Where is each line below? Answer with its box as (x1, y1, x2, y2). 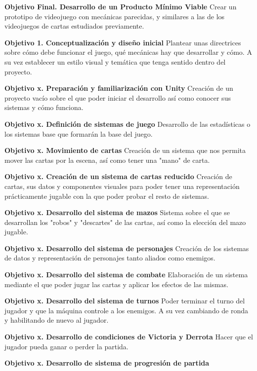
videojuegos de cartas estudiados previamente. (4, 21, 144, 31)
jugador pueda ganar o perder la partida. (4, 341, 128, 351)
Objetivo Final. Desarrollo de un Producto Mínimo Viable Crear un (4, 1, 237, 11)
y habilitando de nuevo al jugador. (4, 315, 109, 325)
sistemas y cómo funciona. (4, 102, 84, 112)
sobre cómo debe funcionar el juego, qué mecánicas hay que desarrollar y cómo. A (4, 47, 252, 57)
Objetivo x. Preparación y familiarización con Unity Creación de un (4, 83, 233, 93)
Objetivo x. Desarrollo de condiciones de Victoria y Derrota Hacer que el (4, 332, 253, 342)
